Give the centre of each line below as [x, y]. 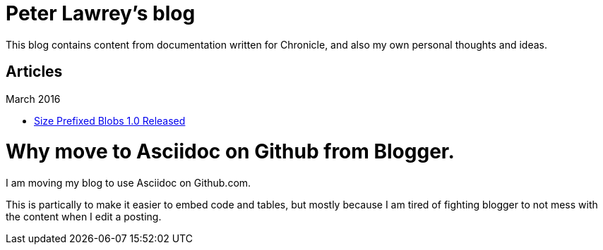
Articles [34, 72]
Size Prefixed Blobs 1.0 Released [110, 120]
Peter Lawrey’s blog [101, 13]
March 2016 [33, 99]
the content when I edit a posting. [84, 217]
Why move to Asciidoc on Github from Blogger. [230, 152]
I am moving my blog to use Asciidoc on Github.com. [129, 183]
